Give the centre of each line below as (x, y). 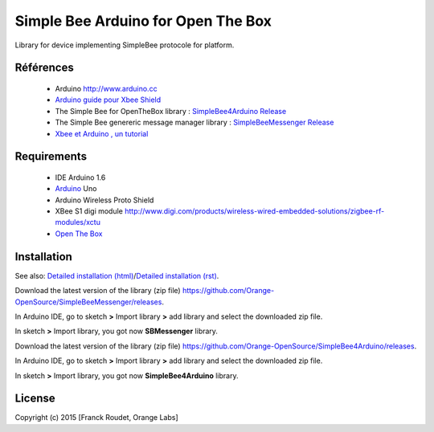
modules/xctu (78, 222)
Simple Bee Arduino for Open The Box (143, 21)
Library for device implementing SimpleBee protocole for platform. (125, 45)
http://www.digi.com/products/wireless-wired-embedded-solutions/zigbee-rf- (255, 211)
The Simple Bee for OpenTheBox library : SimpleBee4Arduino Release (171, 111)
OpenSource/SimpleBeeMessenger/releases (88, 302)
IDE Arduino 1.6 (80, 177)
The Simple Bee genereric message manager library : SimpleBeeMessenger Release (194, 122)
